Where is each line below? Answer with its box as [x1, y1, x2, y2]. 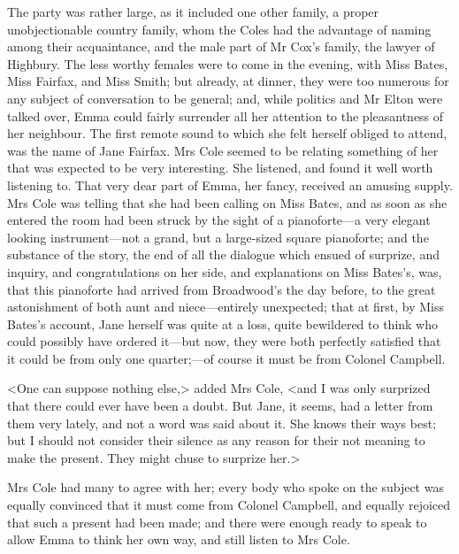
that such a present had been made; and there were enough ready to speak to [7, 512, 427, 531]
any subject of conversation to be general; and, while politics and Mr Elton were [7, 88, 443, 107]
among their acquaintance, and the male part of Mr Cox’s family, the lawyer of [7, 37, 435, 56]
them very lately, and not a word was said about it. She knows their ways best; [7, 413, 437, 432]
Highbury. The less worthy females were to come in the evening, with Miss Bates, [7, 54, 448, 73]
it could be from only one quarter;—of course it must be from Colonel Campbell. [7, 349, 446, 367]
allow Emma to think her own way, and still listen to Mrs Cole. [7, 530, 350, 549]
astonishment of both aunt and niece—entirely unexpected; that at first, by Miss [7, 297, 444, 316]
